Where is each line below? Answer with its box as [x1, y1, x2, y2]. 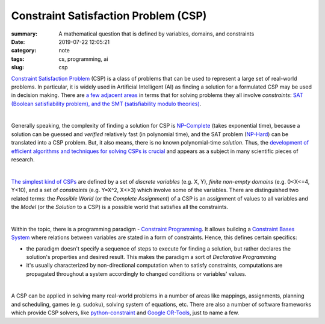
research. [11, 156, 36, 163]
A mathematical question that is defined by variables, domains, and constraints [58, 30, 255, 37]
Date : [11, 38, 25, 45]
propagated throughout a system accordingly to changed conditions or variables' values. [26, 270, 247, 277]
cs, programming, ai [58, 55, 108, 63]
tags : [11, 55, 25, 63]
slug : [11, 64, 24, 71]
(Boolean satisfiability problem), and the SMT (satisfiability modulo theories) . [11, 100, 202, 107]
